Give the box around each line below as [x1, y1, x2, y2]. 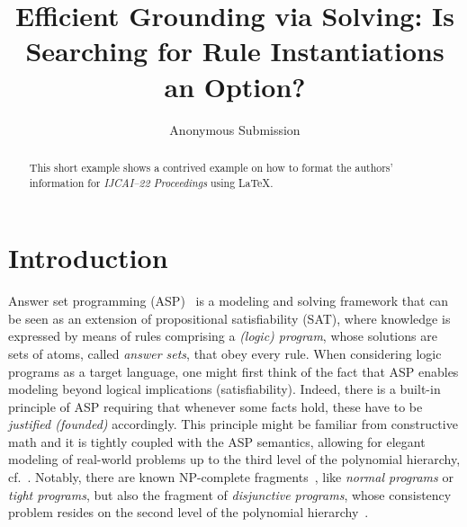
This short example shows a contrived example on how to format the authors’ [29, 159, 393, 174]
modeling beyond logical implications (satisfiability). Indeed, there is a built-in [8, 380, 441, 398]
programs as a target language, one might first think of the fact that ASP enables [8, 362, 459, 380]
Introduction [8, 239, 168, 276]
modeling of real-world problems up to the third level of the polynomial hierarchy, [8, 450, 461, 469]
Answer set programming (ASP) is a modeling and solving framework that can [8, 291, 449, 310]
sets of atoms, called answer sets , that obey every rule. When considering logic [8, 344, 442, 362]
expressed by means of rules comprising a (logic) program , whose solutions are [8, 326, 437, 345]
